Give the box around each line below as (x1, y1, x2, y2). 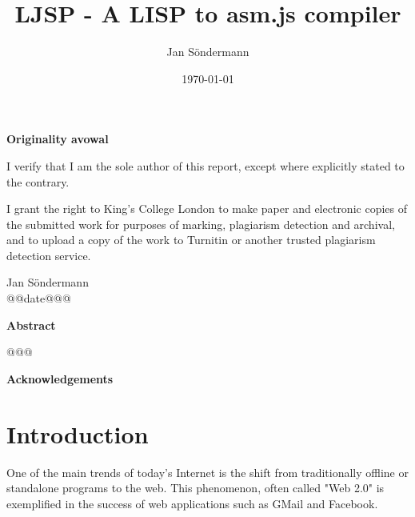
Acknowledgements (6, 370, 114, 387)
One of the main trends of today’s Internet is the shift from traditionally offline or (6, 463, 409, 480)
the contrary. (6, 173, 70, 190)
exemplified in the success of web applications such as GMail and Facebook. (6, 495, 378, 511)
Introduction (6, 417, 149, 450)
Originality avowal (6, 130, 109, 147)
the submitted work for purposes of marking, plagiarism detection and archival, (6, 215, 395, 232)
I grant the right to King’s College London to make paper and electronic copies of (6, 200, 407, 217)
